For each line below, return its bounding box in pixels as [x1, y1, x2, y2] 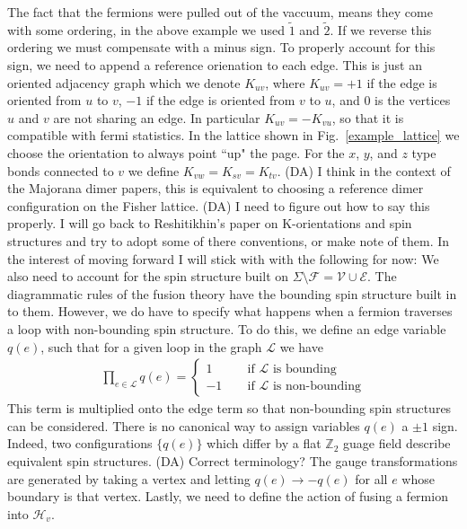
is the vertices [374, 91, 451, 110]
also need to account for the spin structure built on [7, 267, 289, 286]
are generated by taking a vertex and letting [7, 469, 251, 488]
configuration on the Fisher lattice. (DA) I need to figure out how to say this [7, 196, 430, 215]
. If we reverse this [330, 20, 432, 39]
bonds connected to [7, 161, 114, 180]
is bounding [272, 362, 337, 375]
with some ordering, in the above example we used [7, 20, 285, 39]
